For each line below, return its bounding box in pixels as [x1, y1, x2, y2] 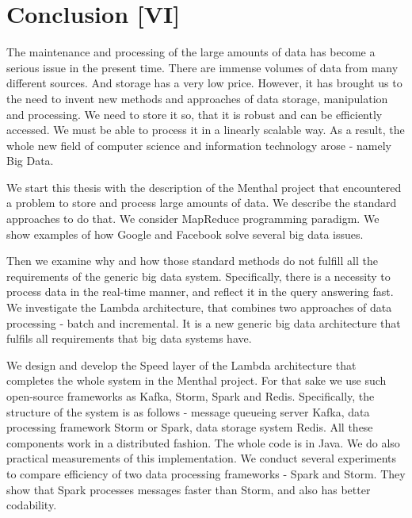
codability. [6, 497, 57, 513]
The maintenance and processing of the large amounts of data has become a [6, 44, 376, 60]
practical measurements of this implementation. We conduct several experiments [6, 450, 397, 466]
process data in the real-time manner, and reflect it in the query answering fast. [6, 283, 394, 300]
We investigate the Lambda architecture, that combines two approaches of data [6, 299, 392, 316]
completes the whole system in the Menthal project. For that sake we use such [6, 372, 387, 389]
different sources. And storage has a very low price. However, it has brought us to [6, 75, 402, 91]
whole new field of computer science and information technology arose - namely [6, 136, 391, 153]
